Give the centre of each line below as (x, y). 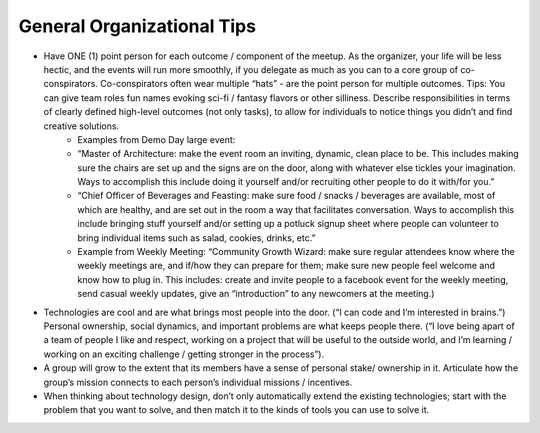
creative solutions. (81, 126)
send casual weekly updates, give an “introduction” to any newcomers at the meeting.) (256, 294)
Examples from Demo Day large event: (156, 139)
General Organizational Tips (137, 26)
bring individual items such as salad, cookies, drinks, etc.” (196, 237)
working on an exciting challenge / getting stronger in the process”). (184, 354)
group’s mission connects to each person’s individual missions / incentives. (198, 382)
